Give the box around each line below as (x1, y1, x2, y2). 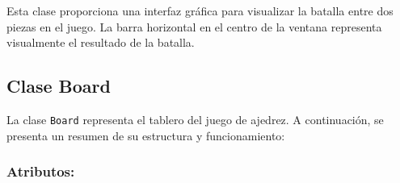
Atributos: (6, 161, 75, 181)
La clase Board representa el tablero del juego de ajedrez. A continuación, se (6, 110, 384, 127)
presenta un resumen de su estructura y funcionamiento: (6, 127, 285, 143)
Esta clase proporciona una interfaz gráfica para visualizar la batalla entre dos (6, 2, 394, 19)
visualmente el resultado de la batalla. (6, 34, 195, 51)
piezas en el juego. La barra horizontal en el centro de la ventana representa (6, 18, 382, 35)
